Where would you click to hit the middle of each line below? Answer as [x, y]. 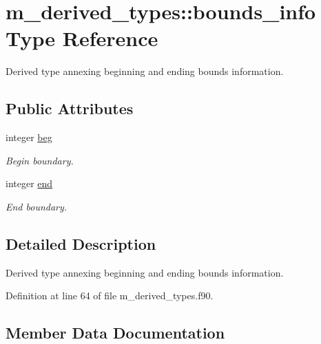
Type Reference [82, 38]
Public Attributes [70, 108]
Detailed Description [81, 243]
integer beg [29, 137]
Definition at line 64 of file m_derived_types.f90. [110, 295]
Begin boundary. [40, 160]
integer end [29, 183]
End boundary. [37, 206]
